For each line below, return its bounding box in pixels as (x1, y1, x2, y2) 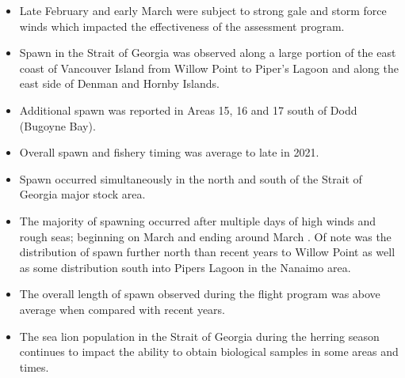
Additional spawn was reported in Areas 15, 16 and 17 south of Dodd (19, 101, 357, 118)
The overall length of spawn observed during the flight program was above (19, 285, 380, 302)
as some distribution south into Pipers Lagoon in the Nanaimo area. (19, 259, 351, 275)
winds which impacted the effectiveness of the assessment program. (19, 17, 345, 34)
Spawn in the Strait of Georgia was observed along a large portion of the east (19, 44, 396, 61)
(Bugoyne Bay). (19, 117, 96, 134)
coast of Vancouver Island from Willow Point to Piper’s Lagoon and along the (19, 59, 399, 76)
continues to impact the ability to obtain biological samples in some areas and (19, 343, 399, 360)
